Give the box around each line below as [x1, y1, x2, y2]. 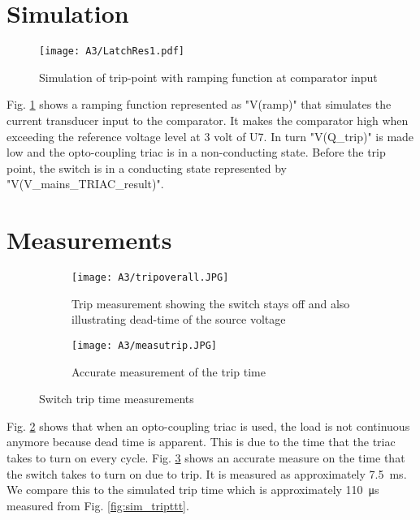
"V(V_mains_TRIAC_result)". [6, 175, 164, 192]
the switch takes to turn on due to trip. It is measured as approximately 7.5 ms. [6, 465, 407, 482]
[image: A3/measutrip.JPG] [71, 339, 217, 351]
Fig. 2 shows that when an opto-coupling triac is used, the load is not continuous [6, 417, 410, 434]
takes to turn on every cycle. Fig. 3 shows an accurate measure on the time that [6, 449, 405, 466]
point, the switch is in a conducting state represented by [6, 159, 287, 176]
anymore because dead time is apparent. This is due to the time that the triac [6, 433, 396, 450]
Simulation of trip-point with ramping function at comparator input [39, 68, 378, 85]
